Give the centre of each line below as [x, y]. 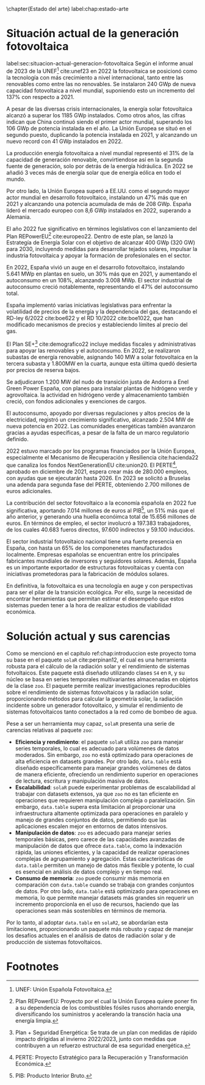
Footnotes [33, 967]
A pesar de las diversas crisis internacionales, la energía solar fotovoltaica [99, 109]
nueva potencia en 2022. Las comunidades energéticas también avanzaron [101, 426]
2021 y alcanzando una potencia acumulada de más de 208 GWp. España [99, 203]
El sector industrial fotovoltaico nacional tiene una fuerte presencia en [94, 542]
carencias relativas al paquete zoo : [50, 730]
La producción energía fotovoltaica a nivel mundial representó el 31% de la [100, 153]
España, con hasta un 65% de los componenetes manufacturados [89, 548]
